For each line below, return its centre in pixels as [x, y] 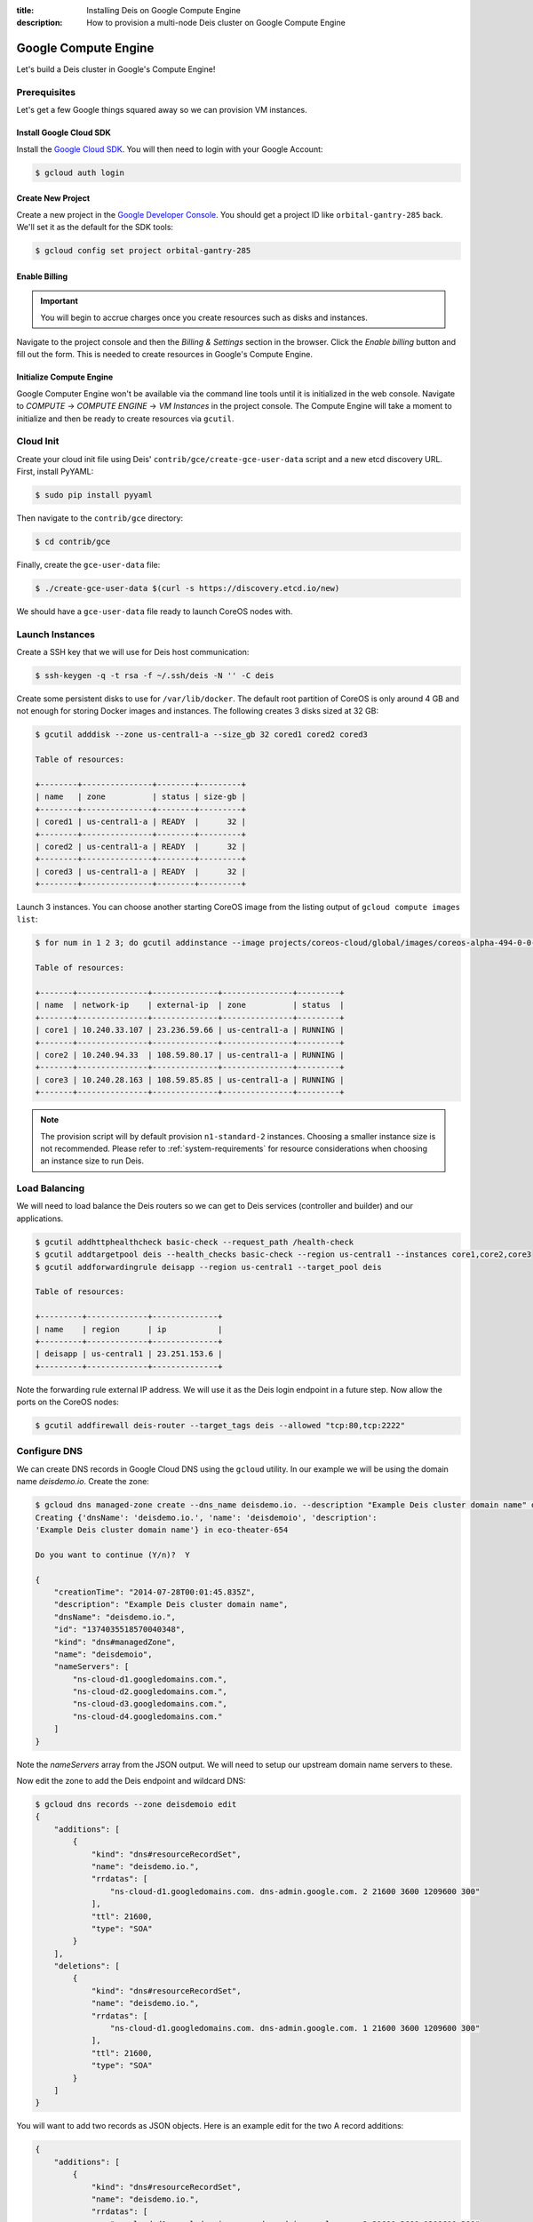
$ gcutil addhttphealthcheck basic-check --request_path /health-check [195, 1242]
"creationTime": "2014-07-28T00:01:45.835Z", [155, 1592]
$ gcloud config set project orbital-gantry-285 [143, 251]
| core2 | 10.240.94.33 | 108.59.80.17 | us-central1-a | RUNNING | [190, 1055]
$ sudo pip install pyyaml [94, 495]
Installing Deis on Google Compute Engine [164, 10]
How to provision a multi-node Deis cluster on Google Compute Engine [216, 23]
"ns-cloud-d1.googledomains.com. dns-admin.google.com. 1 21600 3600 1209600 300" [295, 2028]
